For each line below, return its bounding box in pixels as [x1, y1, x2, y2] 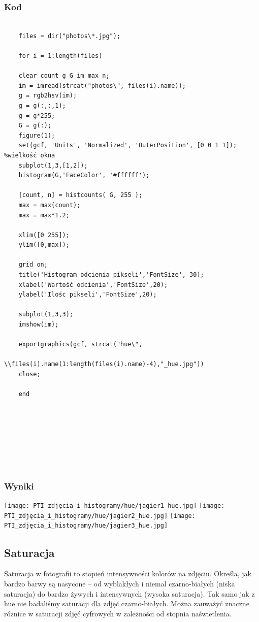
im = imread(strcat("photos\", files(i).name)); [18, 82, 186, 89]
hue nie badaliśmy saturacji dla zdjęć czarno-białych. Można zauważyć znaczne [4, 598, 249, 609]
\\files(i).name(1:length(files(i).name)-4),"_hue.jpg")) [4, 361, 204, 368]
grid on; [18, 261, 48, 269]
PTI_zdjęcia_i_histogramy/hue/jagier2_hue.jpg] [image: [4, 512, 196, 519]
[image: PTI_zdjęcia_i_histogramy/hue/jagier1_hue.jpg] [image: [4, 502, 225, 510]
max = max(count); [18, 201, 81, 209]
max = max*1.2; [18, 211, 70, 219]
